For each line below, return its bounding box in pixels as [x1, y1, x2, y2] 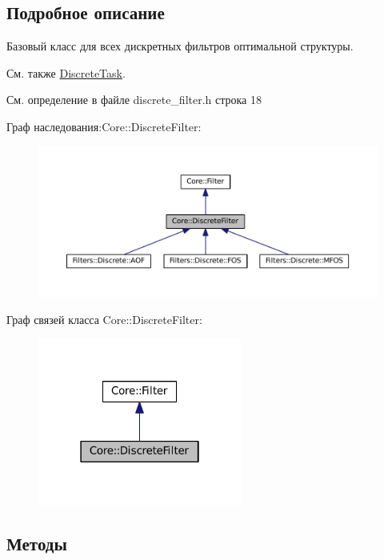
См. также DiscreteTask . [6, 64, 126, 81]
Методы [6, 531, 67, 556]
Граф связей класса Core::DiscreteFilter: [6, 310, 202, 327]
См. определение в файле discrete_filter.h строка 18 [6, 91, 262, 108]
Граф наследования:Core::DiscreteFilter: [6, 118, 202, 134]
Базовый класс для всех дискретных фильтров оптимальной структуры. [6, 38, 354, 54]
